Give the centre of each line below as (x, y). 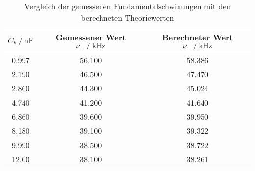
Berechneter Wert (197, 37)
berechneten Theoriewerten (127, 17)
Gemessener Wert (91, 37)
